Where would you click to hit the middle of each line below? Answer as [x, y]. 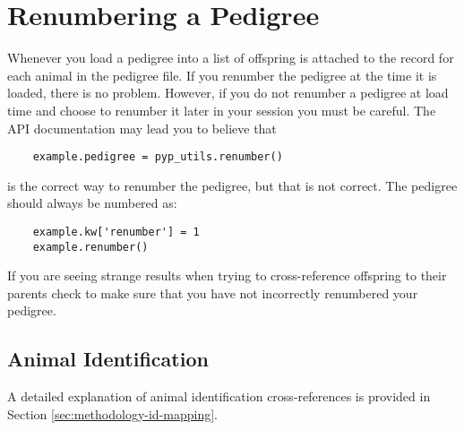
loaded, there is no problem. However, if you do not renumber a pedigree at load [228, 93]
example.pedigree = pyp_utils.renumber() [158, 157]
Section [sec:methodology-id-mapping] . [113, 413]
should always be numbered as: [92, 203]
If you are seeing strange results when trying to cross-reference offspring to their [227, 275]
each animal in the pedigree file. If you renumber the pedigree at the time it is [222, 75]
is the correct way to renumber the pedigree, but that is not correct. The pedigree [232, 185]
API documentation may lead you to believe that [142, 128]
